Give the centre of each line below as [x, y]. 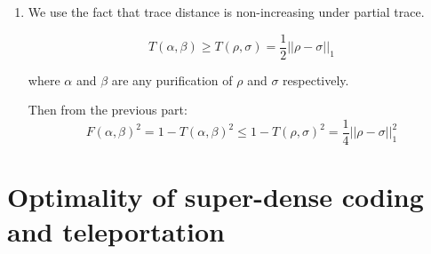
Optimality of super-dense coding [215, 197]
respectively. [316, 79]
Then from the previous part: [108, 110]
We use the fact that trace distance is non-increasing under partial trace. [226, 12]
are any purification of [172, 79]
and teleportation [116, 231]
